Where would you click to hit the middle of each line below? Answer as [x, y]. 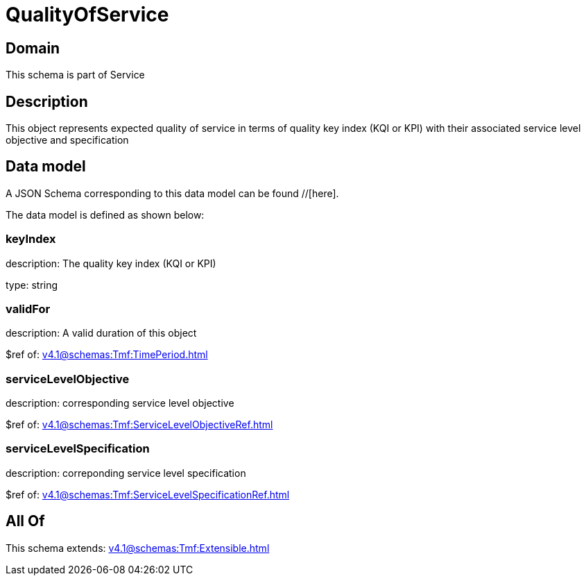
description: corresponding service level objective [120, 403]
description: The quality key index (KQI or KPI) [111, 263]
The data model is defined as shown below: [105, 214]
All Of [25, 521]
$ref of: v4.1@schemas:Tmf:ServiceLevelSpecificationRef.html [148, 494]
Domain [33, 48]
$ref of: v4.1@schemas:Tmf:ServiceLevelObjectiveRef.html [139, 425]
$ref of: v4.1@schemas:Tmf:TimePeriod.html [107, 355]
